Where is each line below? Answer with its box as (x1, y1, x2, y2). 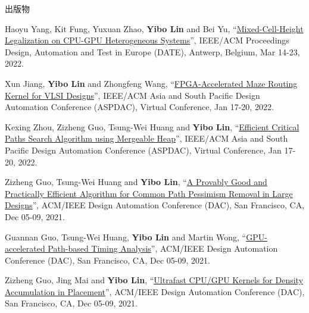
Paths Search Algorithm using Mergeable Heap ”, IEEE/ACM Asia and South (5, 132, 288, 145)
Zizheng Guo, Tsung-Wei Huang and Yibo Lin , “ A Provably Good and (5, 176, 267, 188)
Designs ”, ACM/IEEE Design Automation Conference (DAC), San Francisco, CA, (5, 199, 305, 211)
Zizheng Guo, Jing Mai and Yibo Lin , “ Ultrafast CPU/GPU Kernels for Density (5, 274, 304, 286)
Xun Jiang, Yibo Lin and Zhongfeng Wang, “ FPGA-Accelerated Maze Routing (5, 77, 298, 89)
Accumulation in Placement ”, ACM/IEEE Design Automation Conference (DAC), (5, 285, 305, 298)
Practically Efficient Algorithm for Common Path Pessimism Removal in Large (5, 187, 293, 199)
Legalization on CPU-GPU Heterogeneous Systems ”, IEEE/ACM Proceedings (5, 34, 289, 46)
